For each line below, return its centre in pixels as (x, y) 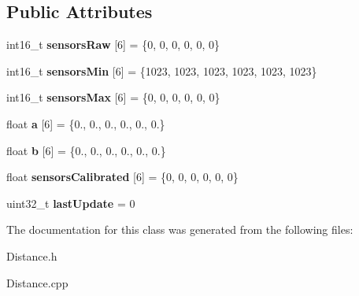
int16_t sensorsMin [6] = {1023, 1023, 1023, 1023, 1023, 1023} (162, 70)
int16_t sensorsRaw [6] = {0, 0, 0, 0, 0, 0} (113, 44)
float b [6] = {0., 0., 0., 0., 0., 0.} (86, 150)
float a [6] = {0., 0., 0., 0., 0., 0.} (86, 123)
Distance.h (32, 255)
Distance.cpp (37, 282)
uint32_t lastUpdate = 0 (71, 203)
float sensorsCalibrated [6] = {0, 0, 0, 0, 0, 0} (122, 177)
